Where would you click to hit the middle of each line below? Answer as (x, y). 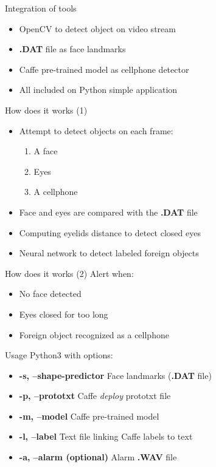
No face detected (50, 294)
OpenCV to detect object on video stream (97, 28)
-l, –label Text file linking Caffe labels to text (106, 436)
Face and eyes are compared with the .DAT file (108, 212)
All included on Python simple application (98, 90)
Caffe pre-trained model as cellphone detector (104, 69)
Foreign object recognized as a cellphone (94, 334)
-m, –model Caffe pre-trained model (89, 416)
